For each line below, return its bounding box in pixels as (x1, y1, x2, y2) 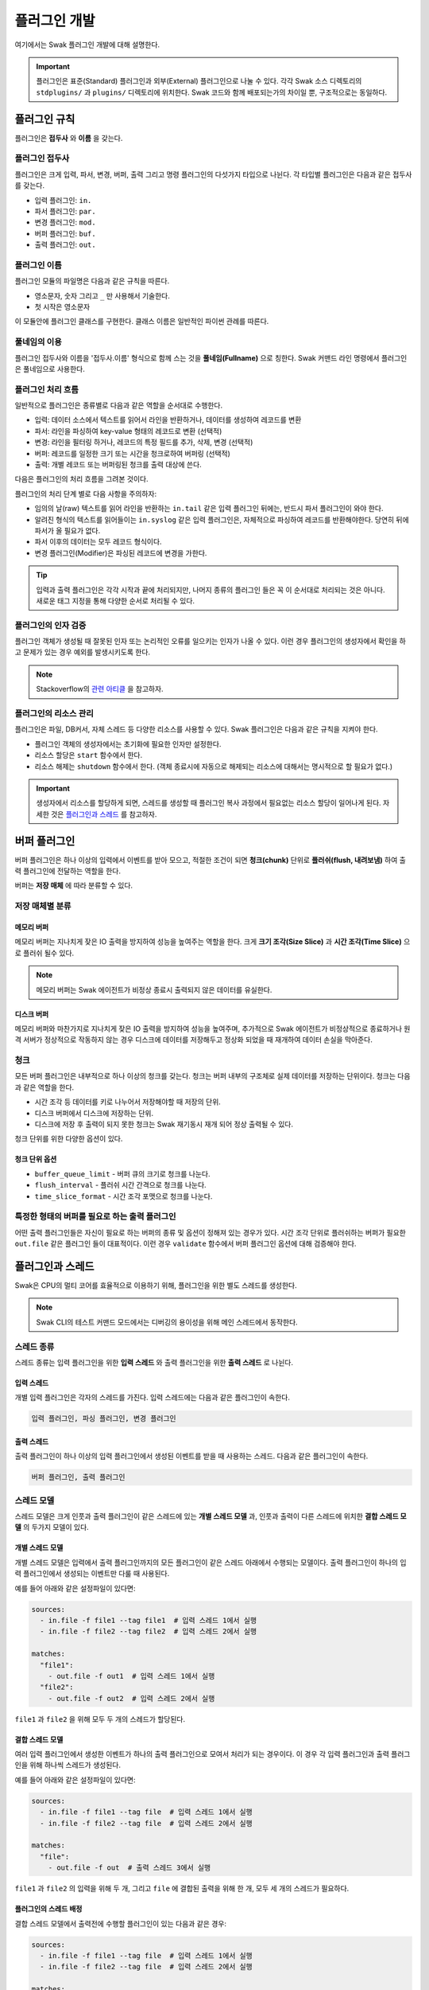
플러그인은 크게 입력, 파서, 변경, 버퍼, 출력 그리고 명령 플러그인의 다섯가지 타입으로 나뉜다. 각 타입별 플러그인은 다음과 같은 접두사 (14, 170, 412, 179)
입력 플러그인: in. (34, 195, 92, 205)
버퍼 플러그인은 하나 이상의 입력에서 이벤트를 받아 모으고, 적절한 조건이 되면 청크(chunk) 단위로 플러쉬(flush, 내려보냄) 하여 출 (14, 855, 407, 864)
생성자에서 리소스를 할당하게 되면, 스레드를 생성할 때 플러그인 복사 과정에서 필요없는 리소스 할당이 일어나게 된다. (36, 798, 381, 808)
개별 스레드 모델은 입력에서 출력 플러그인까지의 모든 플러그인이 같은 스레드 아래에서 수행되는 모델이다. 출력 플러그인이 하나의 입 (14, 1557, 407, 1567)
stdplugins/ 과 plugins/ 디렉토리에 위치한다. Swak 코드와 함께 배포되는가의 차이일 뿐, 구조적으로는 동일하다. (36, 88, 388, 97)
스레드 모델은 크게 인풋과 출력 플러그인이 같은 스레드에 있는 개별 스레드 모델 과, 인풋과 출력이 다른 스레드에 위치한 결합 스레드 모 (14, 1512, 407, 1521)
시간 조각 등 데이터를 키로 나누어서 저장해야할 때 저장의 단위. (34, 1097, 222, 1106)
